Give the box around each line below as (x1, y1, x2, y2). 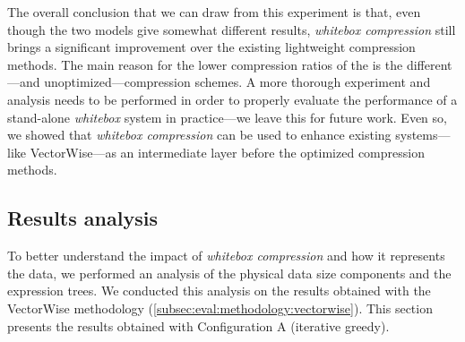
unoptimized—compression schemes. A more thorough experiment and (44, 73, 431, 91)
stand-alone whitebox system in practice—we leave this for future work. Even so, (7, 107, 447, 126)
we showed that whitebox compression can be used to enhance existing (7, 125, 392, 144)
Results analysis (7, 204, 158, 232)
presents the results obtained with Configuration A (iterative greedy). (7, 316, 390, 335)
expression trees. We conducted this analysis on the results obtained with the (7, 281, 431, 300)
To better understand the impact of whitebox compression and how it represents (7, 246, 445, 265)
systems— (395, 125, 451, 144)
